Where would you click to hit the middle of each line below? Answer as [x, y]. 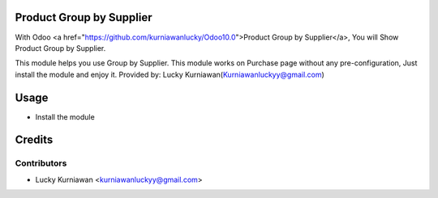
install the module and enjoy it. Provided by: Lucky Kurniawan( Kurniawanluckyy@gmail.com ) [170, 74]
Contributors [41, 163]
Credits [34, 140]
